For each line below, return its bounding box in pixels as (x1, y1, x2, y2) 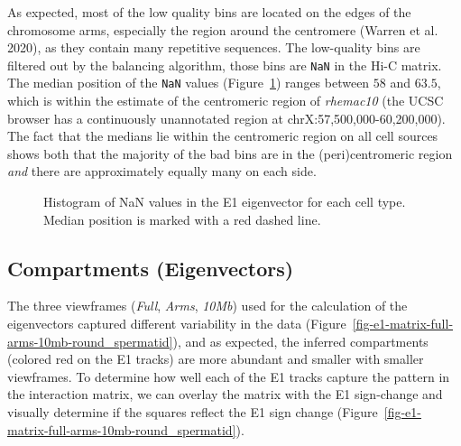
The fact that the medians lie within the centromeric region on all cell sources (7, 126, 438, 145)
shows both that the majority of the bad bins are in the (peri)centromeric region (7, 144, 453, 163)
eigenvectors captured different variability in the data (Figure (7, 314, 346, 333)
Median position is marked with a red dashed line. (43, 209, 321, 228)
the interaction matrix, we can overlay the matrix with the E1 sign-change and (7, 385, 443, 404)
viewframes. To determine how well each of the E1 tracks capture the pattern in (7, 367, 450, 386)
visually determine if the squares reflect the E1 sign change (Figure (7, 403, 378, 422)
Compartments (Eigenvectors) (7, 254, 294, 282)
